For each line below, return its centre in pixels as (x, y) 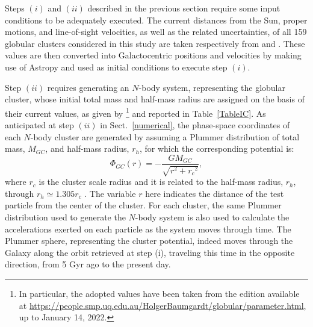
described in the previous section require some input (184, 8)
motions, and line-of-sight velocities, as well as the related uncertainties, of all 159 (156, 32)
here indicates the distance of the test (215, 193)
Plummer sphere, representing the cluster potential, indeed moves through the (149, 241)
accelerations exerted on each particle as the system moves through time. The (148, 229)
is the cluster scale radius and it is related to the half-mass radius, (161, 182)
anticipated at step (39, 125)
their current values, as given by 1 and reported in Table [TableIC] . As (135, 112)
